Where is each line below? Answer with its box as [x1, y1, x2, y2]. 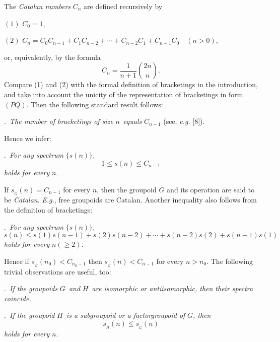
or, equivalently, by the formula [4, 51, 101, 62]
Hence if [4, 255, 29, 266]
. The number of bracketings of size [4, 116, 113, 126]
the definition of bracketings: [4, 204, 93, 215]
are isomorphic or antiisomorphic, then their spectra [92, 283, 253, 294]
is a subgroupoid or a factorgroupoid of [66, 310, 185, 320]
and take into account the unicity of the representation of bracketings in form [4, 89, 243, 99]
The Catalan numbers [4, 1, 71, 11]
